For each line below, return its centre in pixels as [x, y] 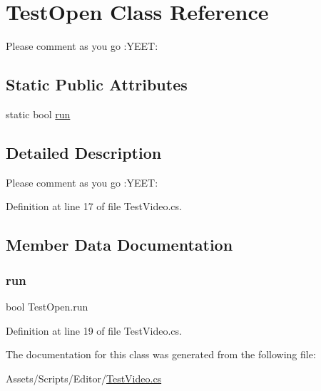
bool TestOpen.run [47, 306]
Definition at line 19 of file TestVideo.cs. [94, 330]
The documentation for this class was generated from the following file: [161, 354]
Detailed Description [84, 152]
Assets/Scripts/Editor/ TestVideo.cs [84, 378]
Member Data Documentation [119, 245]
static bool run [38, 114]
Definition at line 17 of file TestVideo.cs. [94, 206]
